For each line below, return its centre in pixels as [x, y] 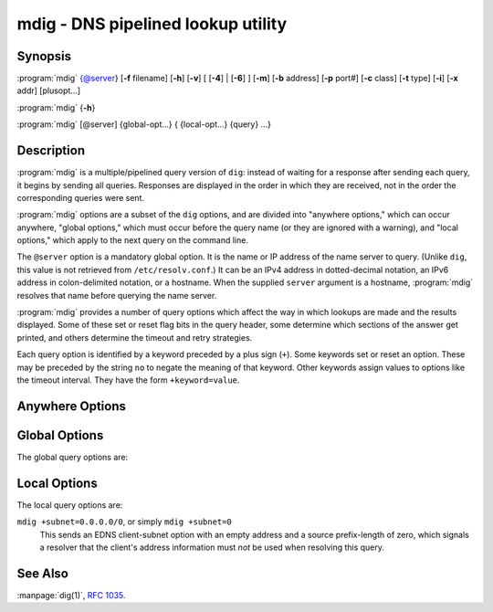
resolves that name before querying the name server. [117, 295]
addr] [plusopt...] [49, 90]
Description [51, 151]
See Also [42, 573]
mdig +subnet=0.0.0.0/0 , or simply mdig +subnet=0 [124, 522]
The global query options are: [73, 457]
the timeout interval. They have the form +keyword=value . [128, 380]
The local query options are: [70, 505]
